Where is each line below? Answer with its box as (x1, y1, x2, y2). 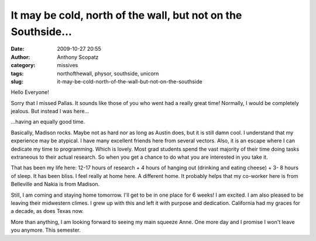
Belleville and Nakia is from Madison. (11, 181, 100, 188)
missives (57, 62, 78, 69)
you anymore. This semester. (11, 226, 81, 233)
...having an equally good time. (11, 118, 85, 125)
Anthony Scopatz (57, 53, 99, 61)
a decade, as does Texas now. (11, 208, 84, 215)
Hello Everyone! (11, 89, 49, 96)
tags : (11, 70, 24, 77)
